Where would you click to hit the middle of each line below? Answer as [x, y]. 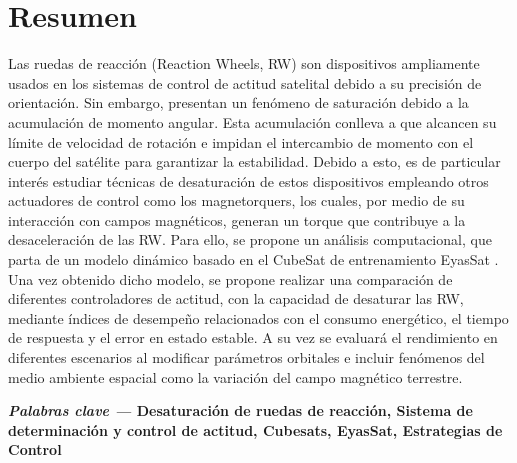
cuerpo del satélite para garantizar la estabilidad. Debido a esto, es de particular [254, 161]
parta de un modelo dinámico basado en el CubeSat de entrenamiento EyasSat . [253, 259]
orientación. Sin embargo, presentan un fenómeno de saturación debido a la [238, 102]
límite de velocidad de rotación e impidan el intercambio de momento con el [241, 141]
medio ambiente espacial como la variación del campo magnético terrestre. [235, 376]
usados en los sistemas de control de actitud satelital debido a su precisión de [245, 82]
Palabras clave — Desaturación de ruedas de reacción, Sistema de [240, 410]
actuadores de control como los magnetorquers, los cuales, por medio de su [236, 200]
